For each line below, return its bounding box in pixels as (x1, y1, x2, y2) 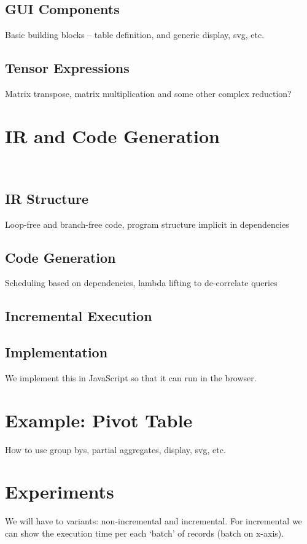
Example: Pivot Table (5, 407, 193, 432)
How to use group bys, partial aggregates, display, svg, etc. (5, 443, 226, 456)
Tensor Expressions (5, 58, 130, 77)
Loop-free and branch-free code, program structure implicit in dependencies (5, 217, 289, 230)
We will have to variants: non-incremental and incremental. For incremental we (5, 515, 302, 527)
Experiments (5, 479, 114, 504)
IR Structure (5, 188, 89, 208)
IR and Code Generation (5, 123, 220, 148)
